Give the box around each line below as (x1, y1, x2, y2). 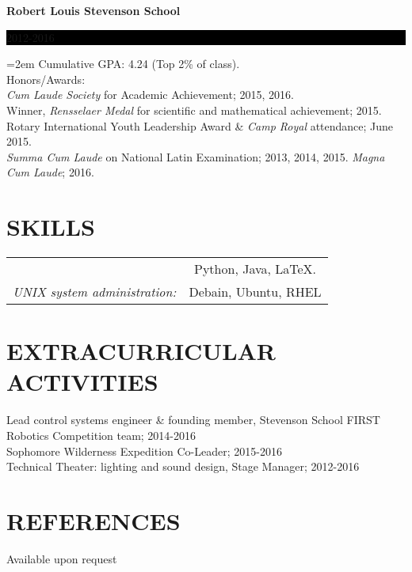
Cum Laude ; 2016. (6, 164, 94, 180)
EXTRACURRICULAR (6, 335, 277, 367)
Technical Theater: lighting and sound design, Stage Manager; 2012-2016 (6, 458, 360, 475)
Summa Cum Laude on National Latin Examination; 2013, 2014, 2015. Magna (6, 148, 385, 165)
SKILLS (6, 210, 95, 243)
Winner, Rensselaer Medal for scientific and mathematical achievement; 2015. (6, 101, 382, 118)
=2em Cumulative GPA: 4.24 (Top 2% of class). (6, 55, 240, 72)
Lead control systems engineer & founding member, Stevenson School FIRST (6, 411, 380, 428)
